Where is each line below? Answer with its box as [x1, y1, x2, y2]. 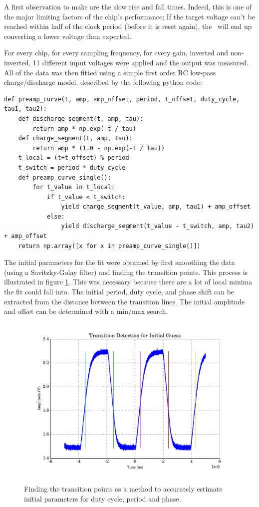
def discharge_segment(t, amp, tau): [18, 115, 144, 122]
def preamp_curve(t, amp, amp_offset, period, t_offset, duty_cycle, [4, 95, 240, 103]
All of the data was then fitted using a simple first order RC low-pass [4, 67, 216, 77]
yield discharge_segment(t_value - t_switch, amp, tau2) [61, 223, 255, 230]
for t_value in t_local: [32, 184, 115, 191]
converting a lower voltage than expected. [4, 30, 131, 41]
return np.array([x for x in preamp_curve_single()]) [18, 242, 201, 250]
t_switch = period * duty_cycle [18, 164, 126, 171]
